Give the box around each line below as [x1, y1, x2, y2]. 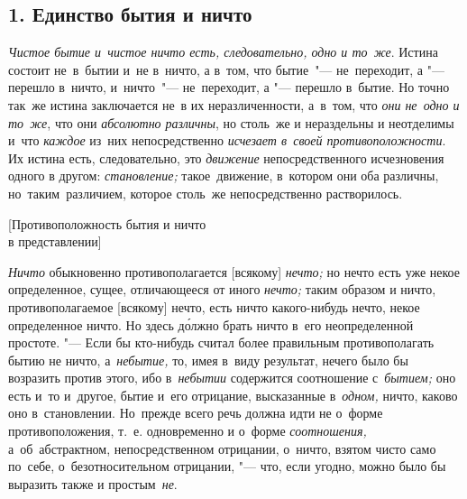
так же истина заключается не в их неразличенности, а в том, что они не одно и [8, 95, 460, 114]
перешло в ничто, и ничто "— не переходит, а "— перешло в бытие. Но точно [8, 78, 450, 97]
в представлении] [8, 232, 102, 251]
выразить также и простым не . [8, 474, 178, 493]
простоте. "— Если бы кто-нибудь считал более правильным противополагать [8, 333, 435, 352]
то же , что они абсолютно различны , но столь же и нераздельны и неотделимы [8, 113, 454, 132]
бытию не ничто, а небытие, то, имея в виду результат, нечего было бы [8, 350, 408, 369]
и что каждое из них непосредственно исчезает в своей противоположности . [8, 131, 446, 150]
